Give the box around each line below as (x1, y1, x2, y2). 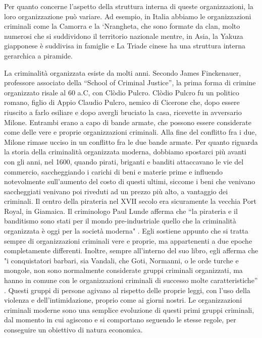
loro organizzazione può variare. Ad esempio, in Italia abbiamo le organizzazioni (4, 11, 251, 21)
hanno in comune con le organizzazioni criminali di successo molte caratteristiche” (4, 275, 258, 286)
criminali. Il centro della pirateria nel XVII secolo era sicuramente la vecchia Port (4, 196, 256, 206)
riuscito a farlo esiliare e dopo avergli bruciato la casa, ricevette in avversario (4, 106, 242, 117)
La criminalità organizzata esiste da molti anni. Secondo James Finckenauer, (4, 67, 241, 78)
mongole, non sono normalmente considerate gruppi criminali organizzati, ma (4, 265, 243, 275)
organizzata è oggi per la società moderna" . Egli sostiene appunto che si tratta (4, 226, 248, 236)
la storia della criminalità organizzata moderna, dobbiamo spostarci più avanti (4, 146, 246, 157)
